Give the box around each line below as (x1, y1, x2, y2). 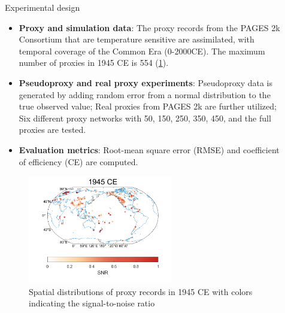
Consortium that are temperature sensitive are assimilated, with (19, 33, 254, 45)
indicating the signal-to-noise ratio (29, 297, 155, 309)
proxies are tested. (19, 123, 86, 136)
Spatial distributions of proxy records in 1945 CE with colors (29, 285, 253, 297)
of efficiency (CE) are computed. (19, 155, 138, 168)
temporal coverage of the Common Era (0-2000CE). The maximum (19, 44, 265, 57)
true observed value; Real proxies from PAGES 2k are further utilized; (19, 100, 277, 113)
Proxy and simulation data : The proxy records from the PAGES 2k (19, 21, 280, 34)
